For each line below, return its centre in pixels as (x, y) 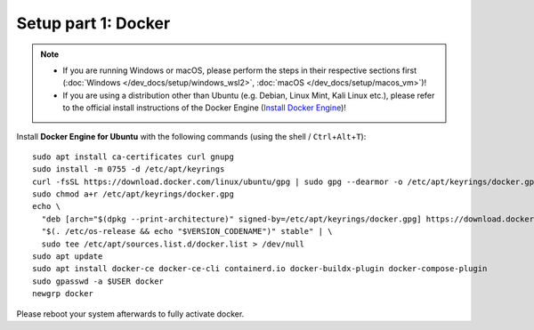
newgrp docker (63, 294)
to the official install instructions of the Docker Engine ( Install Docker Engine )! (205, 108)
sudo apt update (68, 257)
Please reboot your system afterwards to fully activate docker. (130, 314)
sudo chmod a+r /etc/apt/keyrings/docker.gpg (133, 194)
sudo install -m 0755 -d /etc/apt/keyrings (129, 169)
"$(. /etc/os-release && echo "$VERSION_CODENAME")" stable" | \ (187, 232)
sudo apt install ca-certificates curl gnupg (133, 157)
